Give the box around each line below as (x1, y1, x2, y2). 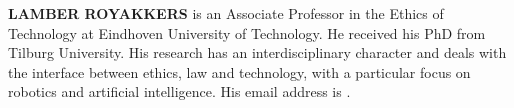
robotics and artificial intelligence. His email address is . (8, 81, 351, 102)
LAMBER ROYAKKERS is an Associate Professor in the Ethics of (8, 3, 444, 23)
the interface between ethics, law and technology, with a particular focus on (8, 61, 471, 82)
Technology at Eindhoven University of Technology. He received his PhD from (8, 22, 486, 43)
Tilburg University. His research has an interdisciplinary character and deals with (8, 42, 507, 63)
